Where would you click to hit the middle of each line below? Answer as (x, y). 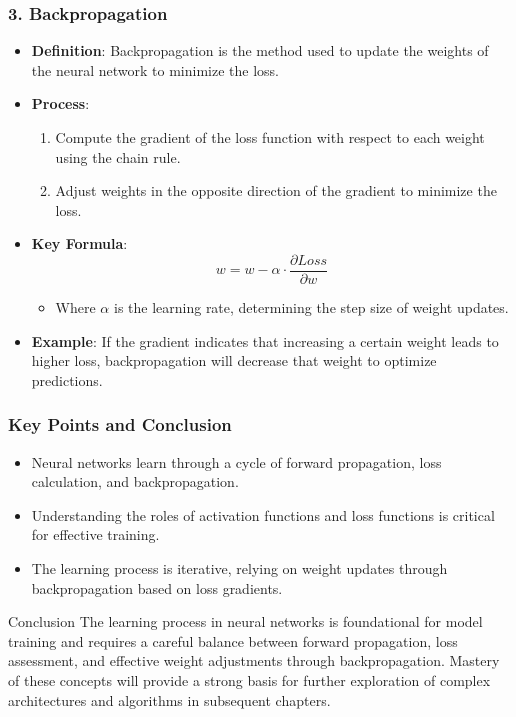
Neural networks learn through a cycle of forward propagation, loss (236, 461)
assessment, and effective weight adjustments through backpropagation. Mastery (254, 660)
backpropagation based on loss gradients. (157, 587)
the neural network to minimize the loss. (155, 69)
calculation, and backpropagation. (135, 481)
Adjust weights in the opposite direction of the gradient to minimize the (276, 190)
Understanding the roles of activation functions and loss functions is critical (263, 514)
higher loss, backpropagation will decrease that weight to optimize (234, 360)
